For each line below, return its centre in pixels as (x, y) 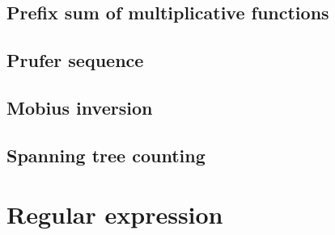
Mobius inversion (80, 107)
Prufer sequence (75, 60)
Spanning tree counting (106, 155)
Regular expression (115, 214)
